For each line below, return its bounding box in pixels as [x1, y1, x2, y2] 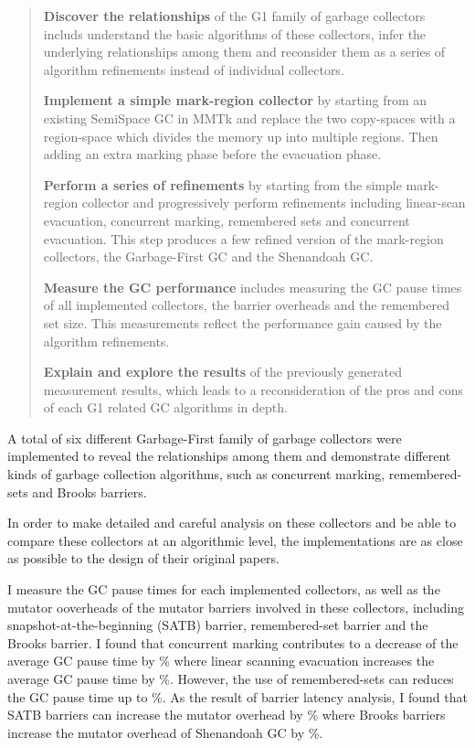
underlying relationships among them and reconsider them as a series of [43, 42, 446, 61]
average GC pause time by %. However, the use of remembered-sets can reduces [7, 669, 454, 688]
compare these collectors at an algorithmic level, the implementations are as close [7, 530, 463, 550]
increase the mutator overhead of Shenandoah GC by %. [7, 722, 323, 742]
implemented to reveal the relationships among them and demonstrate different [7, 446, 451, 465]
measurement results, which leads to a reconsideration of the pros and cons [43, 379, 463, 399]
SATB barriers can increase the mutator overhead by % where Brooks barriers [7, 705, 446, 724]
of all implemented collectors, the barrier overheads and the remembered [43, 295, 449, 315]
